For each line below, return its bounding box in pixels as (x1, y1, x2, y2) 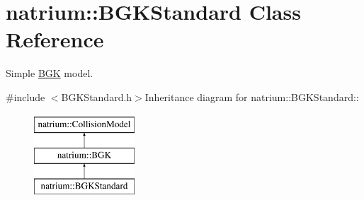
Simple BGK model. (6, 66, 93, 81)
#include (6, 89, 45, 104)
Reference (6, 25, 104, 54)
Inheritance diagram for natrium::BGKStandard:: (144, 89, 359, 104)
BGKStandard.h (61, 89, 132, 104)
